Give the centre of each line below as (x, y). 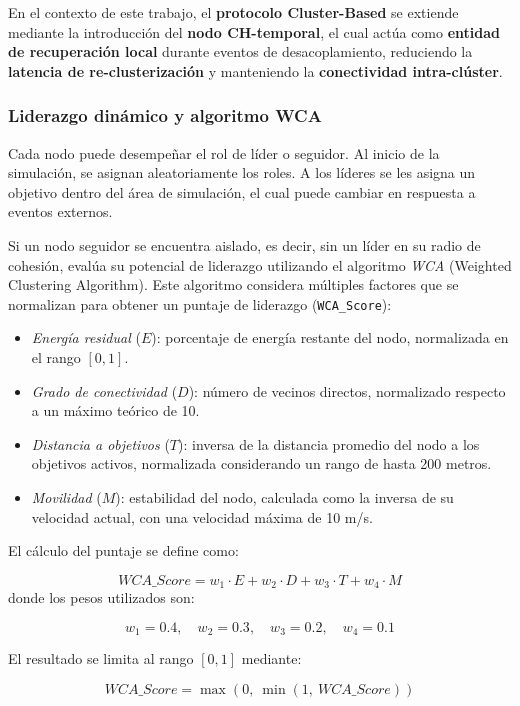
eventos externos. (60, 211)
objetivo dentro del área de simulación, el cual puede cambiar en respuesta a (242, 191)
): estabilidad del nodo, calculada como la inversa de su (284, 496)
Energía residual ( (86, 337)
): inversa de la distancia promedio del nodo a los (329, 443)
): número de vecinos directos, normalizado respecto (347, 390)
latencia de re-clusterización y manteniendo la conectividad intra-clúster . (255, 70)
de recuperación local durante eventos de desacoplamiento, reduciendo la (240, 51)
